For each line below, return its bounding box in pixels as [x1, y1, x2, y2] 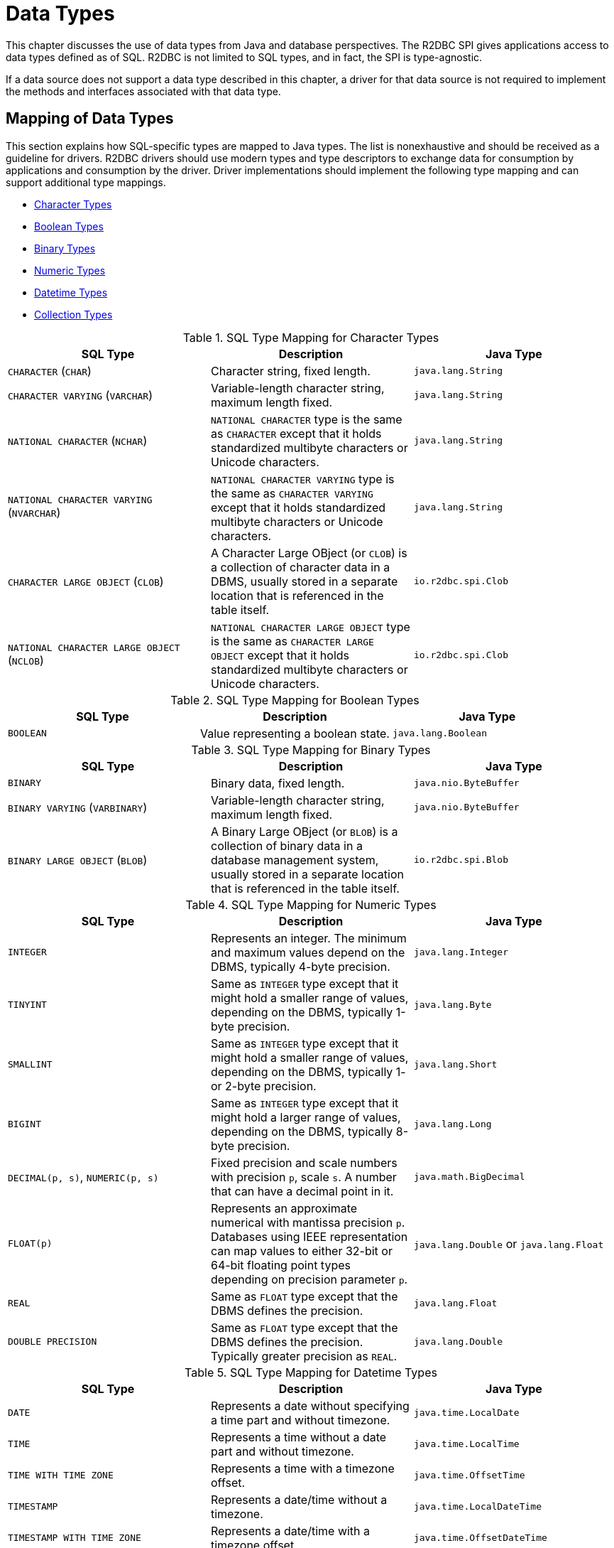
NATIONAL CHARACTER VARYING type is [210, 471, 395, 486]
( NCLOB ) [8, 653, 44, 668]
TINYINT [8, 999, 47, 1011]
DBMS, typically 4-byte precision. [210, 959, 390, 974]
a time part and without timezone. [210, 1412, 390, 1427]
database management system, [210, 852, 379, 867]
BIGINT [8, 1119, 41, 1130]
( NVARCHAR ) [8, 505, 61, 520]
